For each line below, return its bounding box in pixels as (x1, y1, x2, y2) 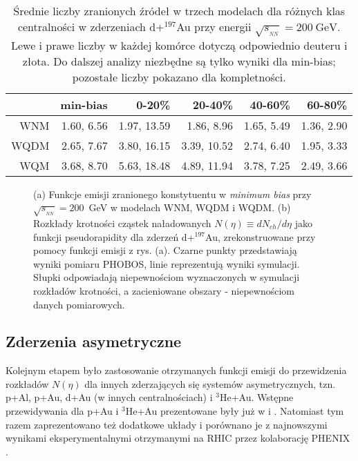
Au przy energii (176, 19, 252, 35)
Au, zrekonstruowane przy (205, 229, 316, 244)
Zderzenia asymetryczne (6, 331, 182, 352)
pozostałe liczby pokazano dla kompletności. (72, 68, 286, 85)
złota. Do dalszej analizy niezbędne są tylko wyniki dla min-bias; (22, 52, 336, 69)
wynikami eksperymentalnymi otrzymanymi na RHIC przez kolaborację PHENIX (6, 431, 350, 445)
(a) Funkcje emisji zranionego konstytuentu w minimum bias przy (33, 186, 312, 201)
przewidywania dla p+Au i (6, 404, 119, 418)
